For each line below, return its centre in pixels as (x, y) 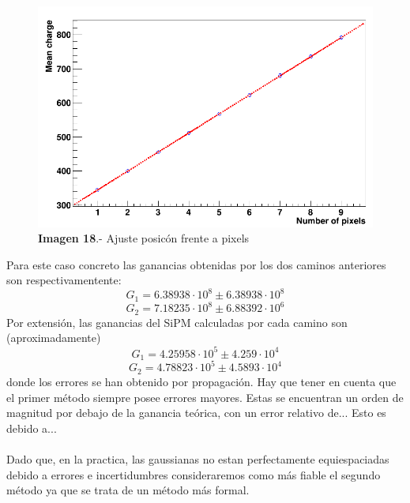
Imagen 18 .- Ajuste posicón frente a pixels (144, 238)
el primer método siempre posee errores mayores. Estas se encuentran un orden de (205, 397)
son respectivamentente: (64, 280)
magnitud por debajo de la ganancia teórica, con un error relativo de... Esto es (196, 413)
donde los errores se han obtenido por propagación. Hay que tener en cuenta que (201, 381)
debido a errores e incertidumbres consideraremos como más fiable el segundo (194, 474)
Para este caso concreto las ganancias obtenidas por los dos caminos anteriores (196, 264)
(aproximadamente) (54, 338)
